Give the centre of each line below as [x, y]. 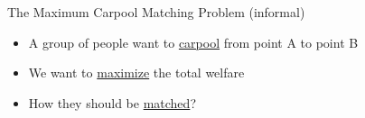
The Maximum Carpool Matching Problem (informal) [156, 12]
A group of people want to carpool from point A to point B [193, 42]
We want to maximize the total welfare [136, 73]
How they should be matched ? [112, 102]
